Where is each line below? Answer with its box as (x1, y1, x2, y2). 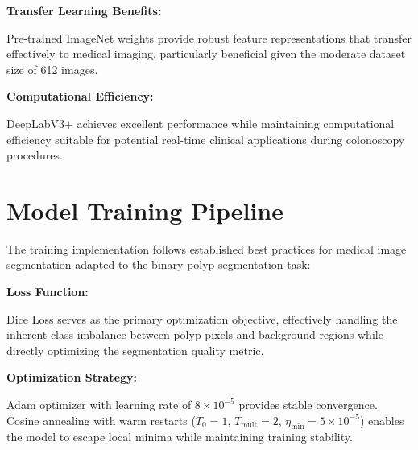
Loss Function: (6, 283, 89, 300)
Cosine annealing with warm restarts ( (6, 411, 196, 428)
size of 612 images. (6, 60, 98, 77)
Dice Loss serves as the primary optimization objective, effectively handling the (6, 310, 398, 327)
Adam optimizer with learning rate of (6, 396, 192, 413)
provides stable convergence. (238, 396, 378, 413)
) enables (359, 411, 404, 428)
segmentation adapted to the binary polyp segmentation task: (6, 256, 311, 273)
